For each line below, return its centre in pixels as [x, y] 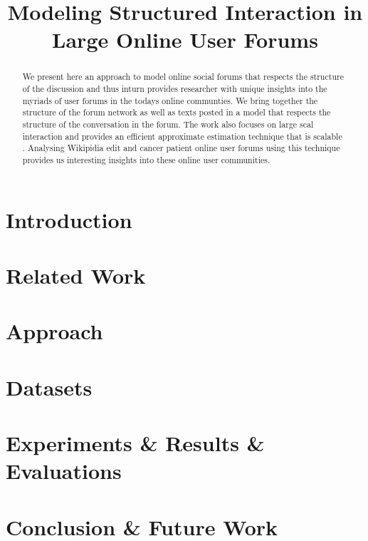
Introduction [69, 219]
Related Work [76, 275]
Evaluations [64, 471]
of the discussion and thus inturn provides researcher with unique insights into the [175, 89]
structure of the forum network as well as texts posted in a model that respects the [177, 112]
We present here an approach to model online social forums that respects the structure [183, 77]
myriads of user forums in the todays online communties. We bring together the [170, 100]
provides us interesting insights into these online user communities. [146, 159]
